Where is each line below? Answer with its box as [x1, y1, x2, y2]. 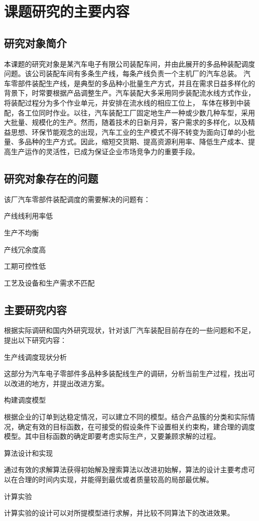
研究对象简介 [4, 35, 67, 50]
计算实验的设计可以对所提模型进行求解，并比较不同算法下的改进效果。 [4, 508, 234, 518]
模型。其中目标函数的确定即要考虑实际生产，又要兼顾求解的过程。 [4, 431, 220, 441]
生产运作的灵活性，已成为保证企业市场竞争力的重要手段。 [10, 146, 199, 156]
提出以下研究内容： [4, 335, 67, 345]
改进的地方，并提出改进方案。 [10, 378, 109, 388]
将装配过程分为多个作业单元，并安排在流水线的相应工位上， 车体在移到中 [4, 97, 244, 107]
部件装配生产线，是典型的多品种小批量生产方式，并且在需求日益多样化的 [17, 78, 255, 88]
